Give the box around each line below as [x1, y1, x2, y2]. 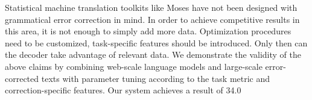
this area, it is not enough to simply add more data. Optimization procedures [5, 25, 291, 37]
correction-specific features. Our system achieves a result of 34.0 [5, 84, 241, 96]
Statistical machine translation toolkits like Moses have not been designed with [5, 1, 298, 13]
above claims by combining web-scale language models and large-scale [5, 60, 263, 72]
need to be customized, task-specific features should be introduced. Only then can [5, 36, 308, 49]
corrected [5, 72, 39, 84]
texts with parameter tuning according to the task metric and [41, 72, 270, 84]
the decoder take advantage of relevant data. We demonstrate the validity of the [5, 48, 301, 61]
